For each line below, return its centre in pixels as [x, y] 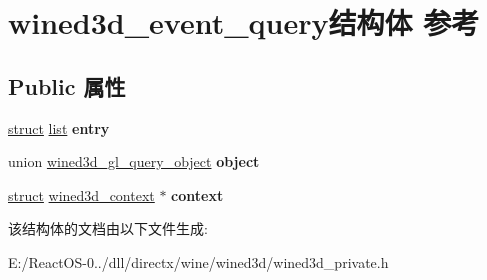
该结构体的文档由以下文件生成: [108, 228]
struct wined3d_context [81, 194]
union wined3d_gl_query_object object [134, 161]
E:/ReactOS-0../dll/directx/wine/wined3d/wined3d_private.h [198, 261]
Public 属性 [67, 85]
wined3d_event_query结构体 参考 [244, 22]
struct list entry [59, 127]
